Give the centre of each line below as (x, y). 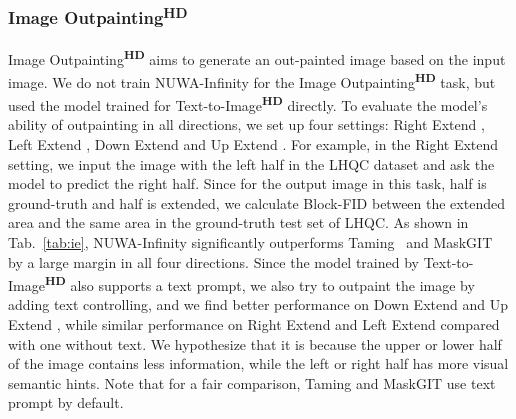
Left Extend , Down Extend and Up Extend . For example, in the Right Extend (253, 144)
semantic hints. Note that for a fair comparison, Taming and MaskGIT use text (252, 382)
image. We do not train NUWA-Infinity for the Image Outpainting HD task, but (252, 80)
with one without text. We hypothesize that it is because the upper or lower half (255, 343)
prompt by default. (66, 402)
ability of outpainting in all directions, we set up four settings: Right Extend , (246, 124)
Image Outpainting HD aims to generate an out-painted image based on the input (257, 57)
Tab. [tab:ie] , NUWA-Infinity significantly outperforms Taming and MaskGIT (250, 241)
